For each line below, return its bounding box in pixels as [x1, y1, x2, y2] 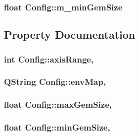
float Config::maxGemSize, [4, 98, 112, 111]
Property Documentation [4, 27, 136, 42]
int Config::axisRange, [4, 53, 94, 65]
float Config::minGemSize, [4, 121, 110, 134]
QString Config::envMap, [4, 75, 106, 88]
